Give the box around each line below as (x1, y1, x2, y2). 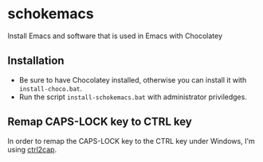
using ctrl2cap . (7, 145, 57, 154)
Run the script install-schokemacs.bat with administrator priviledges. (18, 92, 248, 102)
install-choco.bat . (18, 83, 83, 93)
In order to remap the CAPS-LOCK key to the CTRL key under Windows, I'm (7, 136, 256, 145)
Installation (7, 54, 65, 67)
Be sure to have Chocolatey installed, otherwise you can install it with (18, 75, 247, 84)
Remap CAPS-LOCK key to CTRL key (7, 115, 192, 129)
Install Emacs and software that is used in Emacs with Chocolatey (7, 31, 223, 40)
